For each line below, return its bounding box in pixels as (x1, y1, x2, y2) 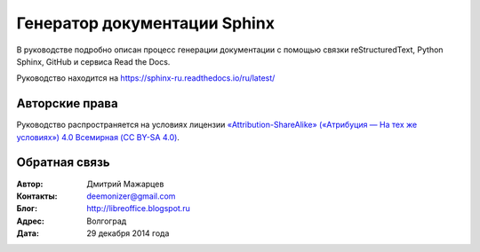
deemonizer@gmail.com (86, 191, 176, 201)
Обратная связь (16, 155, 110, 170)
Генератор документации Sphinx (16, 13, 276, 33)
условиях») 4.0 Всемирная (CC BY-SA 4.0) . (16, 131, 180, 142)
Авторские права (16, 96, 119, 111)
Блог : (16, 203, 38, 214)
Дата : (16, 228, 40, 239)
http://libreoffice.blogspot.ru (86, 203, 190, 214)
